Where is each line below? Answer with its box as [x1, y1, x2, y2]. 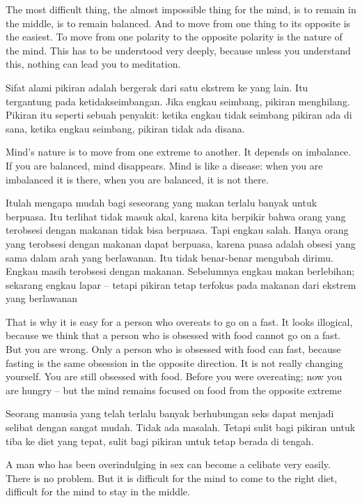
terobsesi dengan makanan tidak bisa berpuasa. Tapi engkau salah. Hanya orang [6, 223, 349, 237]
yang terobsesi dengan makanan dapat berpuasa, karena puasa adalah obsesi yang [6, 236, 356, 250]
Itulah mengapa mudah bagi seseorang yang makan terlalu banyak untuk [6, 195, 317, 210]
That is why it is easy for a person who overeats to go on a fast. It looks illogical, [6, 314, 353, 329]
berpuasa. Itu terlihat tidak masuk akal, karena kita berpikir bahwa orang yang [6, 209, 346, 223]
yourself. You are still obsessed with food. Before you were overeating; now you [6, 369, 343, 384]
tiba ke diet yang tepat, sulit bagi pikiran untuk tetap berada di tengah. [6, 433, 314, 448]
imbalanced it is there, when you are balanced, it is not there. [6, 172, 269, 186]
